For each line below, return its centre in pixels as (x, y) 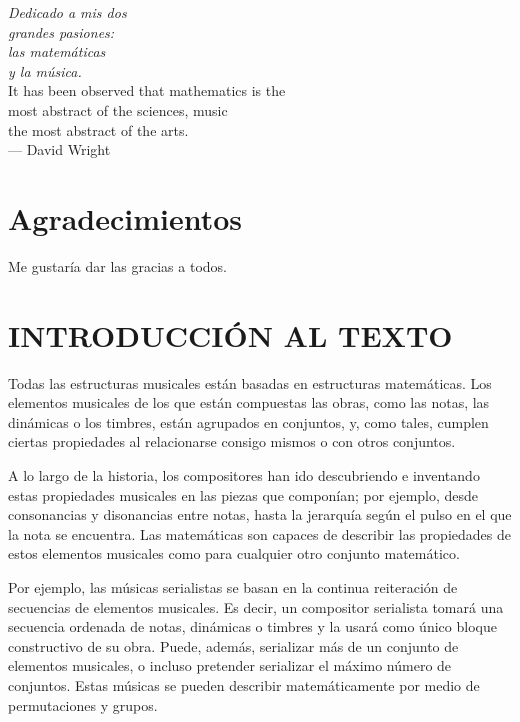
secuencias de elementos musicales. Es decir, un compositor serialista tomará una (256, 606)
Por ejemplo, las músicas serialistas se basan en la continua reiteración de (233, 586)
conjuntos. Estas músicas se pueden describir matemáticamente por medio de (244, 684)
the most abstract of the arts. (98, 129)
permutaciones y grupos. (83, 704)
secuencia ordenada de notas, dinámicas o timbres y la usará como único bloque (252, 626)
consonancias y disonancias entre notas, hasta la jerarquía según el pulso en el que (260, 514)
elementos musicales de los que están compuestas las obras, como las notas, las (249, 402)
